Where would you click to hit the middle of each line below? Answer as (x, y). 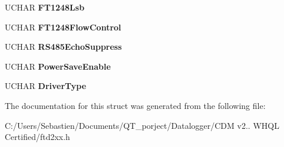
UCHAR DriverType (46, 86)
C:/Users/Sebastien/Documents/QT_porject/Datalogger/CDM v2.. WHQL (142, 125)
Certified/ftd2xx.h (37, 137)
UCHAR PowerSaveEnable (58, 66)
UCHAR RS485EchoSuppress (63, 47)
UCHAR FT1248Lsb (45, 7)
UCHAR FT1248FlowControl (63, 27)
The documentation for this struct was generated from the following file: (135, 105)
